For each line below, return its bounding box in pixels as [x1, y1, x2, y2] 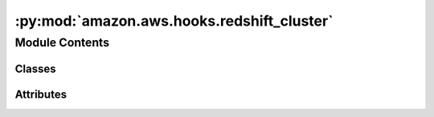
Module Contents [14, 35, 110, 50]
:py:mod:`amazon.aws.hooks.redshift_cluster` [14, 12, 334, 30]
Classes [14, 62, 56, 75]
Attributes [14, 87, 68, 101]
